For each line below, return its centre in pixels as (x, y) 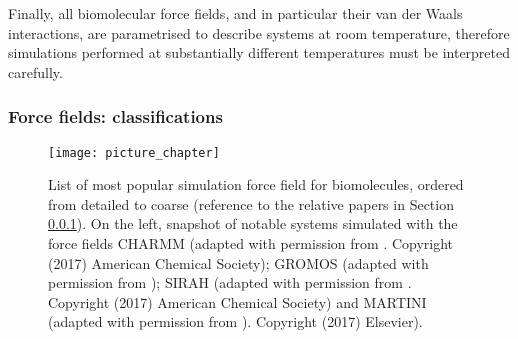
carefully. (35, 71)
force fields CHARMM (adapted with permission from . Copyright (251, 243)
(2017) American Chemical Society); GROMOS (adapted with (238, 262)
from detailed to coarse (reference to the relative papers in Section (251, 203)
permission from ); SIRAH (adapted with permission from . (230, 282)
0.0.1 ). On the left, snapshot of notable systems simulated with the (253, 223)
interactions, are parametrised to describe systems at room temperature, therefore (259, 32)
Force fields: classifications (115, 116)
